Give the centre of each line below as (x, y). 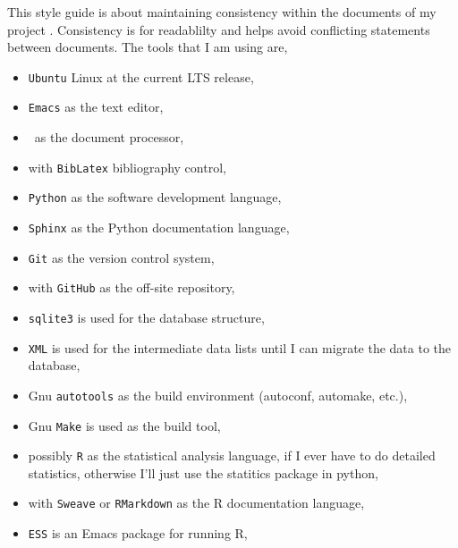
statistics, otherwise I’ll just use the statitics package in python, (203, 472)
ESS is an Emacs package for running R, (138, 533)
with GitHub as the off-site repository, (131, 287)
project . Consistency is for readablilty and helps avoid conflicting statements (219, 29)
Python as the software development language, (155, 197)
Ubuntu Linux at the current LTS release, (141, 76)
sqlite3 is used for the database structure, (146, 317)
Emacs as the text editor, (96, 107)
